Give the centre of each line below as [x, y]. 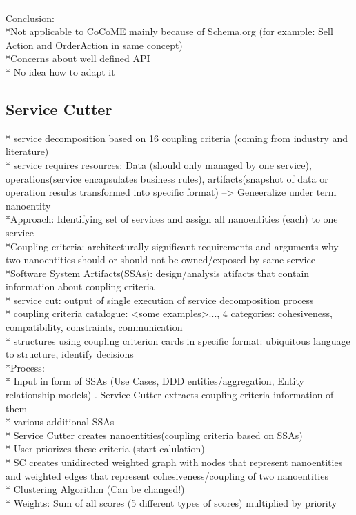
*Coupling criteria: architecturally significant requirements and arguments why [172, 246]
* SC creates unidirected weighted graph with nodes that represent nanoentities [174, 462]
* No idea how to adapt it [60, 71]
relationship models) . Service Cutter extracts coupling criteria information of [170, 395]
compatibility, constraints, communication [94, 327]
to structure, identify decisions [70, 354]
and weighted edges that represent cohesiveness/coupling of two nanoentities [167, 475]
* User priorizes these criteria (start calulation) [105, 448]
